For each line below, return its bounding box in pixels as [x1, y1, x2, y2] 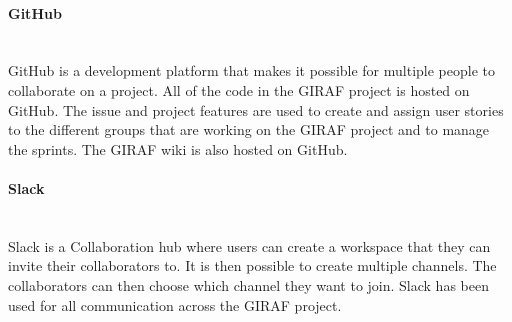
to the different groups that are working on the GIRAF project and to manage [8, 119, 490, 140]
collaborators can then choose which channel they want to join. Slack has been [8, 274, 489, 295]
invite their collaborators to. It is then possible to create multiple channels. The [8, 255, 497, 276]
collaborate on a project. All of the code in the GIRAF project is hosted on [8, 79, 470, 100]
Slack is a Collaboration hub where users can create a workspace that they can [8, 235, 491, 256]
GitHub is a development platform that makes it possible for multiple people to [8, 60, 495, 81]
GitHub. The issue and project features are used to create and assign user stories [8, 99, 504, 120]
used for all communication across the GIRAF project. [8, 294, 342, 315]
